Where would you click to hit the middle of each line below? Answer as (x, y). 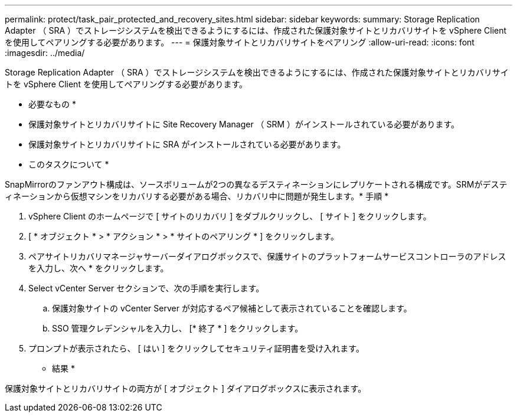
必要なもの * (52, 104)
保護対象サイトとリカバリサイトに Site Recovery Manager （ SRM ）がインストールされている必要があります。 (244, 124)
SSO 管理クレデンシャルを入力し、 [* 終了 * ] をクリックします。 (178, 328)
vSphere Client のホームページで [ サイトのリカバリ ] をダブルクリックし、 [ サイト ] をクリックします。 (230, 216)
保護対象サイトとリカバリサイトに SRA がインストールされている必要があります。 (187, 144)
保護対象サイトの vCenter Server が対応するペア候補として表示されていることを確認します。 (232, 308)
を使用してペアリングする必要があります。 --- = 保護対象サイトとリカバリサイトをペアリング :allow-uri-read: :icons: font (240, 42)
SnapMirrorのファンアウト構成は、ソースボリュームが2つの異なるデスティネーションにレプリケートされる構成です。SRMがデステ (256, 184)
